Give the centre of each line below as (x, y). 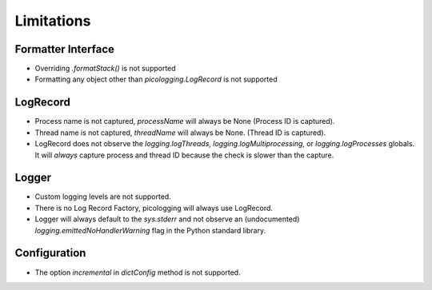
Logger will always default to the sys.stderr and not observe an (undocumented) (167, 219)
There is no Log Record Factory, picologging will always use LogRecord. (154, 208)
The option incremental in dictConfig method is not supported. (138, 272)
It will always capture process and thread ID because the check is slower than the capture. (184, 155)
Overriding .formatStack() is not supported (105, 69)
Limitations (53, 21)
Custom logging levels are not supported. (103, 197)
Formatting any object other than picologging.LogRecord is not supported (156, 79)
